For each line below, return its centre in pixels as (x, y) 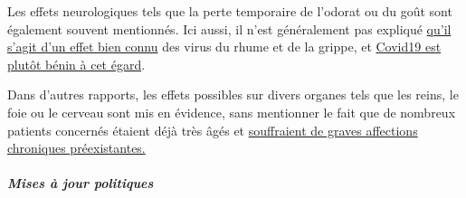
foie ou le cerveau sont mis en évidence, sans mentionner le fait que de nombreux (232, 112)
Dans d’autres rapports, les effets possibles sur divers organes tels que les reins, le (233, 94)
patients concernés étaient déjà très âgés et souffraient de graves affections (213, 130)
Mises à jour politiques (81, 183)
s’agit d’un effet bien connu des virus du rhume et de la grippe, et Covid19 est (224, 47)
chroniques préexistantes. (76, 148)
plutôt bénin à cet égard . (76, 64)
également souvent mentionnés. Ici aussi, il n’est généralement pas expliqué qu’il (229, 28)
